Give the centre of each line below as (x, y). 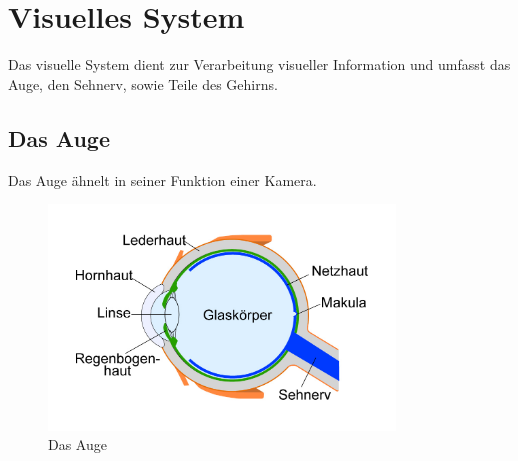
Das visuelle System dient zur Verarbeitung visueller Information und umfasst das (259, 64)
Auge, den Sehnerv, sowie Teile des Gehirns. (143, 83)
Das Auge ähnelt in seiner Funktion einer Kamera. (162, 179)
